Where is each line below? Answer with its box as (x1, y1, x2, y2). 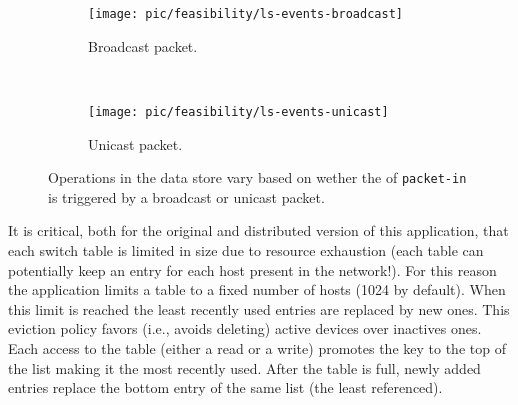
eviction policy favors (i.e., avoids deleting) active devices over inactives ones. (8, 318, 482, 339)
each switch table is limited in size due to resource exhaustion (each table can (8, 239, 484, 260)
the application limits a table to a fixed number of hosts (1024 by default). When (8, 279, 506, 300)
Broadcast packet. (88, 35, 198, 56)
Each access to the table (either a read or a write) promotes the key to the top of (8, 337, 506, 358)
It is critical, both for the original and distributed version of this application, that (8, 220, 509, 241)
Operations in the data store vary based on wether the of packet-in (48, 167, 467, 188)
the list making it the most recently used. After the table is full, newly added (8, 357, 481, 378)
